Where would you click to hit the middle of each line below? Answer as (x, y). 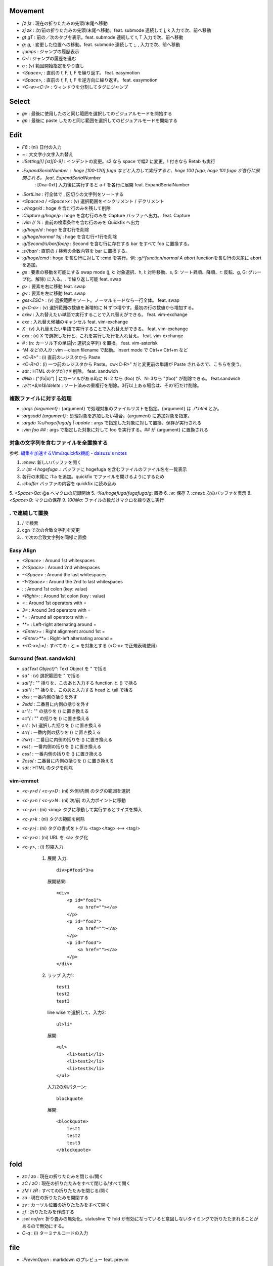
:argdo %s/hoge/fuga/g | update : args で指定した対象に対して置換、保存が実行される (112, 423)
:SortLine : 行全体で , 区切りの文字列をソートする (73, 194)
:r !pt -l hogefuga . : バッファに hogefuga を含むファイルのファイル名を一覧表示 (104, 469)
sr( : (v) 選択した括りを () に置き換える (62, 725)
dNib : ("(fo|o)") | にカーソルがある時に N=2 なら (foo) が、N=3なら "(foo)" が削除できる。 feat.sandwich (131, 378)
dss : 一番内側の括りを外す (50, 697)
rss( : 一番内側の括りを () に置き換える (62, 746)
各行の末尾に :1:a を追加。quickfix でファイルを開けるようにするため (93, 477)
